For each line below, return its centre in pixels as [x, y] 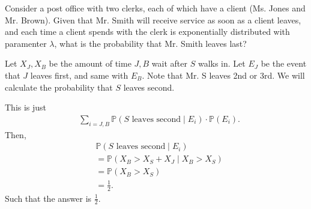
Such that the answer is [48, 198]
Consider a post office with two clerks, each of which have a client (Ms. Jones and [155, 8]
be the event [284, 63]
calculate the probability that [59, 87]
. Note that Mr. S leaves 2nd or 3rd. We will [223, 75]
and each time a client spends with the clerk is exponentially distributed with [147, 32]
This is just [26, 107]
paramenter [26, 43]
